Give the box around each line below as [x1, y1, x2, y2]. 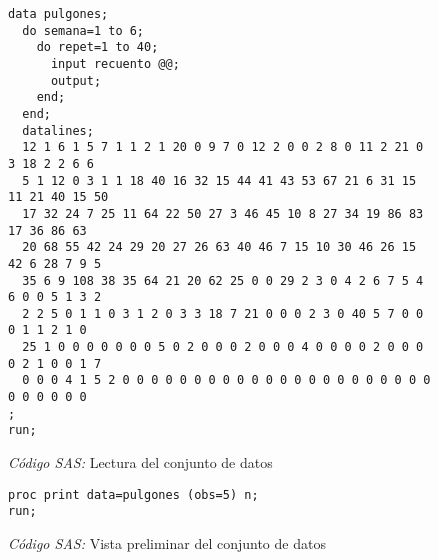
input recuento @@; [50, 56, 180, 71]
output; [50, 73, 102, 88]
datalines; [22, 123, 94, 138]
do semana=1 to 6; [22, 23, 145, 38]
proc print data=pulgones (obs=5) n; [8, 487, 259, 502]
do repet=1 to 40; [36, 40, 159, 55]
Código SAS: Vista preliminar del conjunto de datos [8, 532, 326, 553]
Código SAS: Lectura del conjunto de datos [8, 452, 273, 473]
